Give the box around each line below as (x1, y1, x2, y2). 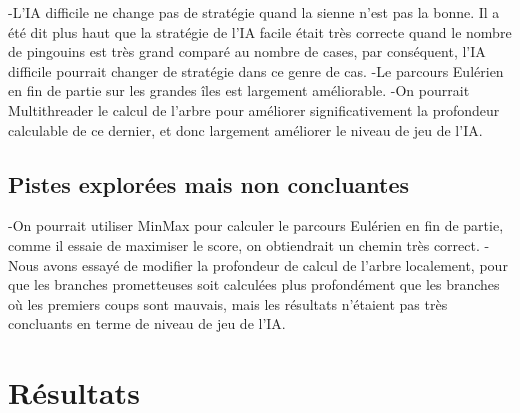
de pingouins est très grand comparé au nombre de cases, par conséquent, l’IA (8, 41, 486, 62)
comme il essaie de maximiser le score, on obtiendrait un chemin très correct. (8, 234, 480, 255)
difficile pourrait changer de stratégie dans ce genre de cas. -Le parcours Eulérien (8, 60, 504, 81)
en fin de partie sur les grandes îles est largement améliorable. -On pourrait (8, 80, 470, 101)
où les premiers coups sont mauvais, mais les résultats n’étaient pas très (8, 293, 448, 314)
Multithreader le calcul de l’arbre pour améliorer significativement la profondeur (8, 99, 500, 120)
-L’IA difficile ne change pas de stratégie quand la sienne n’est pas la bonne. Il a (8, 2, 500, 22)
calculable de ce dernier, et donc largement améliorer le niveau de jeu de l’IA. (8, 119, 483, 140)
